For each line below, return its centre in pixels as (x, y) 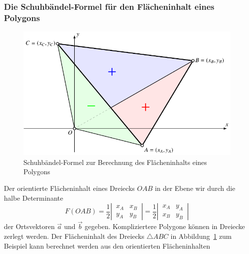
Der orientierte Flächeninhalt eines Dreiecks (70, 188)
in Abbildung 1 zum (201, 236)
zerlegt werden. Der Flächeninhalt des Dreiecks (74, 236)
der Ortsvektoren (30, 226)
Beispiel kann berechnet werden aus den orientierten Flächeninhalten (107, 245)
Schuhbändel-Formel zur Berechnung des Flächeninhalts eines (115, 162)
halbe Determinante (34, 197)
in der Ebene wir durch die (195, 188)
